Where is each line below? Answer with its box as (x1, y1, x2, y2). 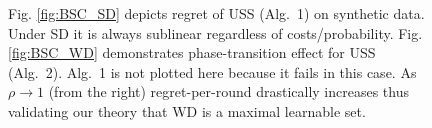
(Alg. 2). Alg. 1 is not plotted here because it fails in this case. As (8, 61, 417, 82)
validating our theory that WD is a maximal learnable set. (8, 100, 366, 121)
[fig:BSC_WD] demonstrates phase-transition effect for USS (8, 42, 376, 63)
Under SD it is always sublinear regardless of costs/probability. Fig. (8, 22, 423, 43)
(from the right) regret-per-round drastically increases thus (48, 81, 410, 102)
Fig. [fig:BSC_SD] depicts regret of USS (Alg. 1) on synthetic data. (8, 3, 425, 23)
